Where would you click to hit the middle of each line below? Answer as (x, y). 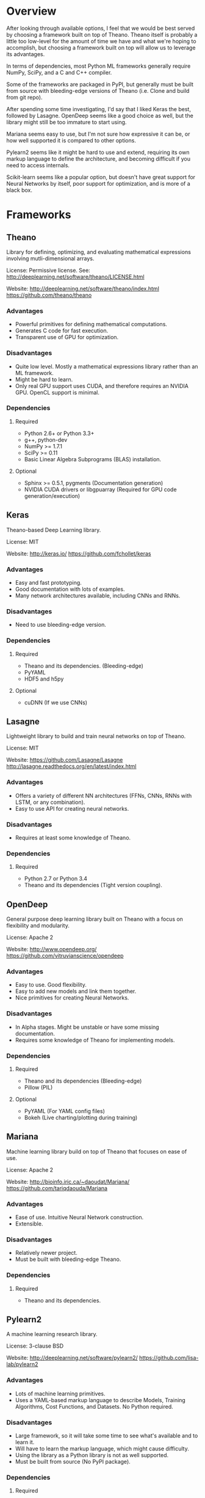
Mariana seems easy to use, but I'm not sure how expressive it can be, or (98, 134)
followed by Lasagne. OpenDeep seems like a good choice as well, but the (100, 115)
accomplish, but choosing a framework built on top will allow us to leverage (101, 48)
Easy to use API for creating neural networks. (72, 808)
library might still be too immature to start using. (67, 122)
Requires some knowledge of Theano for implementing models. (95, 1040)
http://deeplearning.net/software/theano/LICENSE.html (75, 277)
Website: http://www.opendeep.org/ (52, 949)
